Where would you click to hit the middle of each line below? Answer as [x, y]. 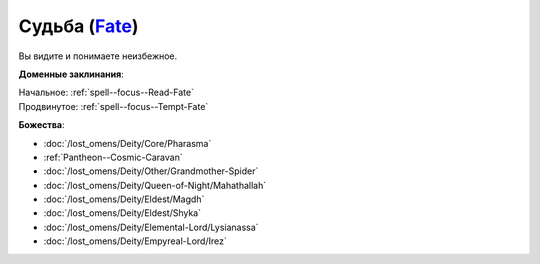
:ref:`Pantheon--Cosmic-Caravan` [113, 157]
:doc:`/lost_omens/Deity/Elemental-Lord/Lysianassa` [151, 227]
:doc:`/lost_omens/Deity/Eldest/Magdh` [124, 199]
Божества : [41, 125]
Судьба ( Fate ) [78, 26]
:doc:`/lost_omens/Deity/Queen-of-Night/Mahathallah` [155, 185]
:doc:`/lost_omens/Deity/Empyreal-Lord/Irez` [135, 241]
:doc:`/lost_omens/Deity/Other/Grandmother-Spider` [151, 171]
